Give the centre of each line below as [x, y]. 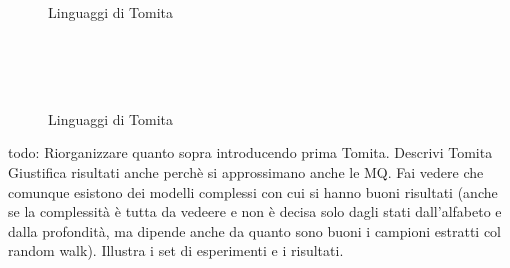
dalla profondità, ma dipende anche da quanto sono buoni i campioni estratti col [255, 230]
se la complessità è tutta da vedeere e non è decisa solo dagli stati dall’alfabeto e [255, 211]
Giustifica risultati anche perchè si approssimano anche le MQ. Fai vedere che [246, 171]
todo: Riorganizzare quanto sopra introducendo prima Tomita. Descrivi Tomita [250, 152]
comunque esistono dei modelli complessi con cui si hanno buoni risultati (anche [253, 191]
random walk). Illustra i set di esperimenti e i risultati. [176, 250]
